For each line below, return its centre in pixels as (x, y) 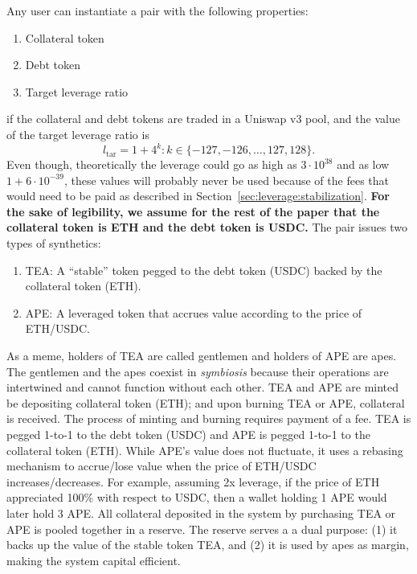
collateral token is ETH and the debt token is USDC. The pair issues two (207, 227)
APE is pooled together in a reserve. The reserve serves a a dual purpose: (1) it (202, 529)
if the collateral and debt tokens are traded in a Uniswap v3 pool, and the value (203, 119)
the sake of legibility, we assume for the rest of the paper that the (193, 211)
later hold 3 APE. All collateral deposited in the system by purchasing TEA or (201, 512)
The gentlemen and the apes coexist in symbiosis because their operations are (198, 371)
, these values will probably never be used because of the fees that (226, 180)
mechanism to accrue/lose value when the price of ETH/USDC (161, 466)
